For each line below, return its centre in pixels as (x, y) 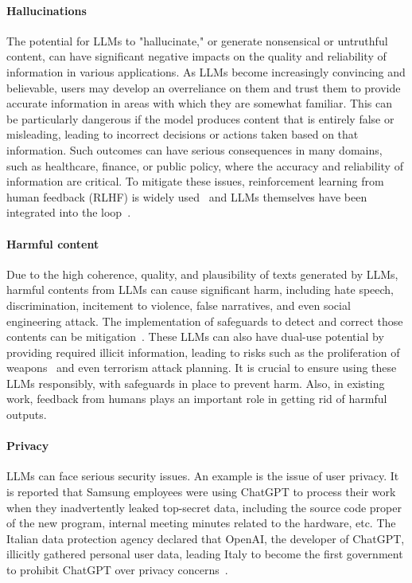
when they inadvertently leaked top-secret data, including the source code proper (204, 507)
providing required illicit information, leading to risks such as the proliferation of (203, 352)
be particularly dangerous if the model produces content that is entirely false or (200, 118)
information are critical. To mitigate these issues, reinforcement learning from (195, 181)
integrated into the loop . (69, 212)
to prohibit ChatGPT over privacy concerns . (117, 570)
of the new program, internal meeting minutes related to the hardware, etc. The (201, 523)
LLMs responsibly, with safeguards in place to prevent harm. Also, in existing (196, 383)
